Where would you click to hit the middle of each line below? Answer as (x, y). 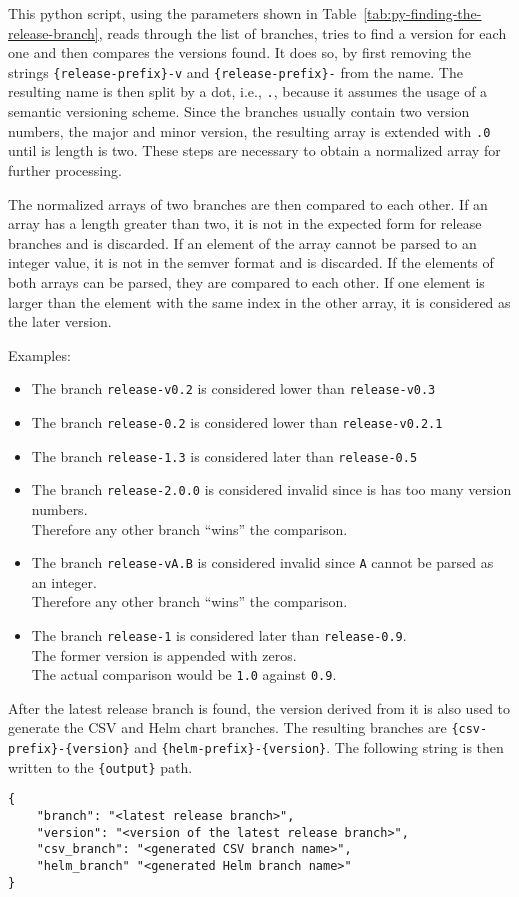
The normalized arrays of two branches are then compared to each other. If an (248, 203)
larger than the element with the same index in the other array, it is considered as (259, 301)
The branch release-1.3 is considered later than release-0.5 (224, 455)
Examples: (39, 354)
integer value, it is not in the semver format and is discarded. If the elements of (251, 262)
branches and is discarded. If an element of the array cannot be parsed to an (242, 242)
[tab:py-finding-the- (422, 13)
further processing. (65, 169)
